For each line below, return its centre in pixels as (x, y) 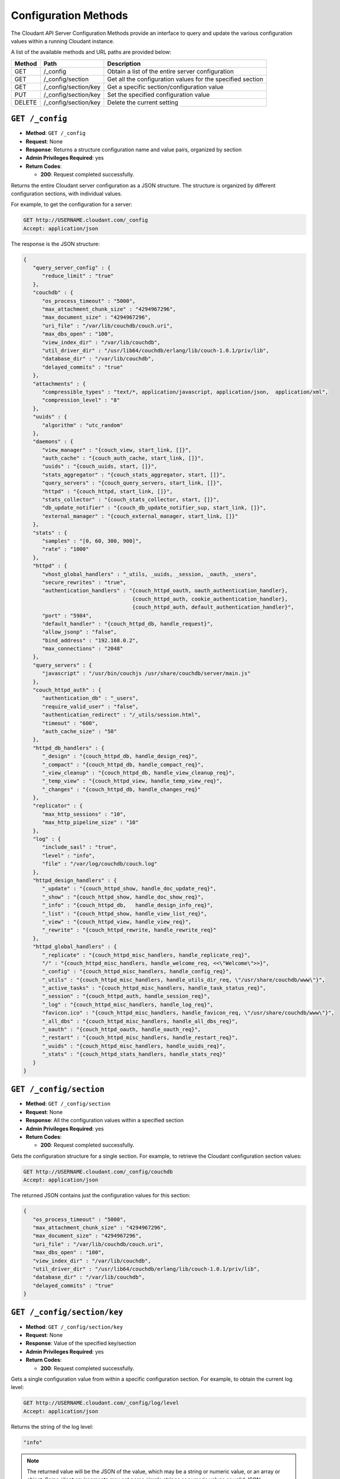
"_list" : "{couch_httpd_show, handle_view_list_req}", (125, 913)
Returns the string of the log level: (52, 1426)
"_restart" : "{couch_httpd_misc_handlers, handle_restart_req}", (140, 1038)
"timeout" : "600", (70, 723)
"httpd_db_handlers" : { (68, 748)
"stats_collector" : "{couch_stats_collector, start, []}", (131, 500)
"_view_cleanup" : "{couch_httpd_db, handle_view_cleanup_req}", (139, 773)
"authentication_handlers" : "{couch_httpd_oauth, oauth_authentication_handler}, (165, 591)
